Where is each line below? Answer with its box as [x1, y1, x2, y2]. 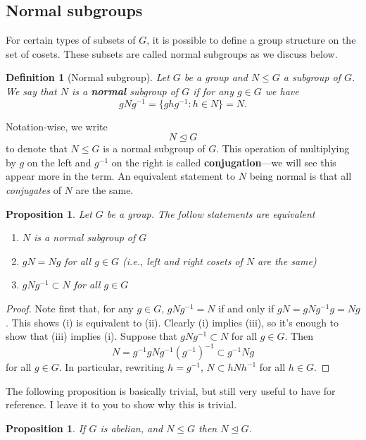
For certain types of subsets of [6, 32, 136, 47]
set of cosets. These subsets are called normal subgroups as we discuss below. [6, 46, 338, 61]
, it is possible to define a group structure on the [146, 32, 356, 47]
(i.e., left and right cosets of [122, 253, 243, 268]
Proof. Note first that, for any [6, 301, 134, 315]
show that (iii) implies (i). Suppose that [6, 329, 177, 343]
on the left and [27, 154, 91, 169]
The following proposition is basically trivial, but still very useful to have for [6, 383, 336, 398]
